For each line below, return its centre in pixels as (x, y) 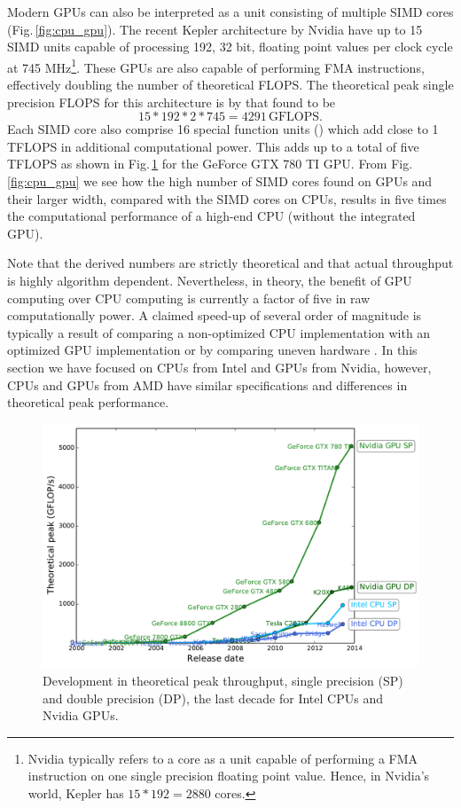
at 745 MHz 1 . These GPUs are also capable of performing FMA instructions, (216, 66)
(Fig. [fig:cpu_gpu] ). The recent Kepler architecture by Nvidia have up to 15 (215, 29)
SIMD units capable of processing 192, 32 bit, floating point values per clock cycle (230, 47)
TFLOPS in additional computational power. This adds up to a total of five (213, 146)
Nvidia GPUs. (81, 715)
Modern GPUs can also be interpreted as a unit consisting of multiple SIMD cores (230, 12)
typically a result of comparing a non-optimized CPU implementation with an (219, 332)
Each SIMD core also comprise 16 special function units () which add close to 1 (223, 129)
